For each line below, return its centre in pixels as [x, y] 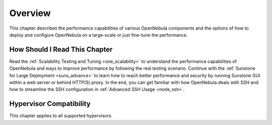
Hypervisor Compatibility [50, 104]
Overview [30, 13]
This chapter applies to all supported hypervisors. [61, 116]
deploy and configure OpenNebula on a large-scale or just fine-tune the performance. [99, 35]
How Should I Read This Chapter [61, 49]
